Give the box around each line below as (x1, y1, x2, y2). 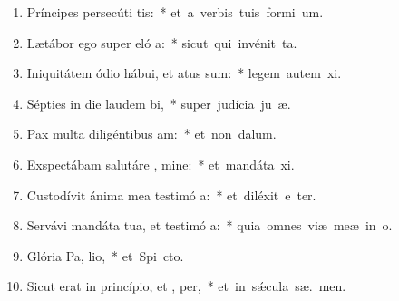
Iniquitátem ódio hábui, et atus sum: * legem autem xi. (26, 63, 342, 83)
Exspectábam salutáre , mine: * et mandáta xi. (26, 154, 295, 173)
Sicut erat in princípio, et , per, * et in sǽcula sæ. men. (26, 277, 346, 296)
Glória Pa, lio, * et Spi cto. (26, 246, 184, 265)
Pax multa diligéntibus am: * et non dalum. (26, 124, 277, 143)
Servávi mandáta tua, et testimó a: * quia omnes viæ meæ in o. (26, 216, 393, 235)
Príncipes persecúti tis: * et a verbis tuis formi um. (26, 3, 324, 21)
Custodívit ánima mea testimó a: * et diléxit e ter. (26, 185, 316, 204)
